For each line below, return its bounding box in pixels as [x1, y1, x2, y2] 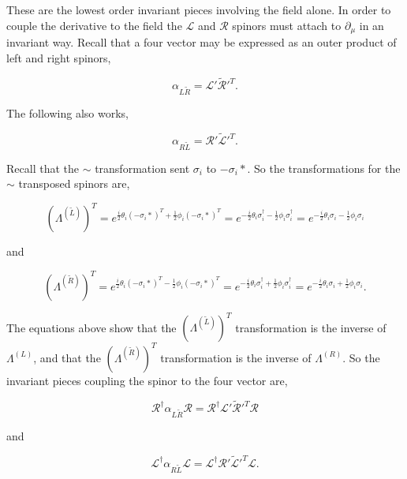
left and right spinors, [6, 49, 111, 65]
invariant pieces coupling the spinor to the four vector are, [6, 372, 288, 388]
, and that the [33, 349, 101, 365]
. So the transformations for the [247, 159, 401, 176]
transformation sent [95, 159, 190, 176]
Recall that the [6, 159, 79, 176]
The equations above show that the [6, 319, 177, 335]
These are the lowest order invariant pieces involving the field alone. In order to [6, 2, 391, 17]
